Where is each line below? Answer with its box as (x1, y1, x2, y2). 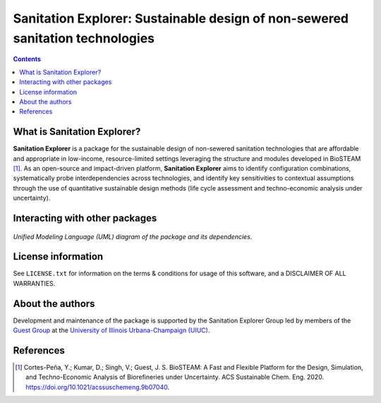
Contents (13, 55, 42, 64)
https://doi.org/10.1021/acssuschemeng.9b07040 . (25, 383, 169, 391)
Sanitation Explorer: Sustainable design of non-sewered (13, 11, 349, 26)
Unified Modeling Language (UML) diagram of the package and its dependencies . (13, 232, 253, 241)
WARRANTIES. (13, 279, 56, 287)
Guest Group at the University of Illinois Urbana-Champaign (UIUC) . (13, 326, 210, 335)
